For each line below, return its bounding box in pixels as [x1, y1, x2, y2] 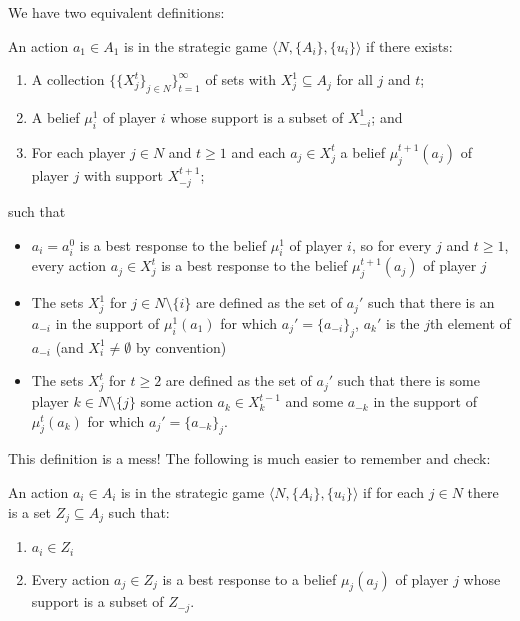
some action [140, 391, 213, 412]
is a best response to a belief [162, 568, 337, 589]
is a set [8, 501, 51, 522]
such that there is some [337, 370, 480, 391]
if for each [363, 482, 425, 503]
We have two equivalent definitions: [8, 2, 225, 22]
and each [231, 141, 286, 162]
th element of [429, 312, 511, 333]
